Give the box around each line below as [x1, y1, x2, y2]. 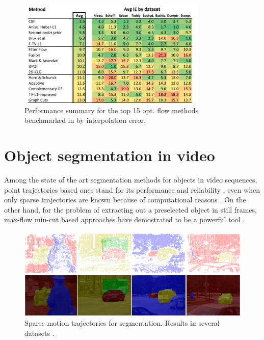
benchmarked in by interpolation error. [24, 115, 146, 125]
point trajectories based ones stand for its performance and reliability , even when [4, 184, 260, 195]
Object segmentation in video [4, 145, 215, 166]
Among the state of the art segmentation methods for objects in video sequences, [4, 174, 257, 185]
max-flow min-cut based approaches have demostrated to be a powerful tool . [4, 214, 245, 225]
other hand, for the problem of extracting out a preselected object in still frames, [4, 204, 257, 215]
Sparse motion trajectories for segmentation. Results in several [24, 318, 220, 328]
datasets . [24, 328, 55, 338]
